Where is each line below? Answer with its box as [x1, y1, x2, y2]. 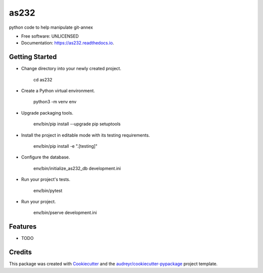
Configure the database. [21, 154, 70, 160]
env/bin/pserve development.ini [33, 210, 97, 215]
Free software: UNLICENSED [21, 33, 79, 39]
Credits [9, 248, 32, 256]
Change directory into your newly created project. [21, 66, 121, 72]
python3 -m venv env [33, 99, 76, 105]
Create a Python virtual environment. [21, 88, 95, 94]
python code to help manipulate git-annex [9, 24, 94, 30]
